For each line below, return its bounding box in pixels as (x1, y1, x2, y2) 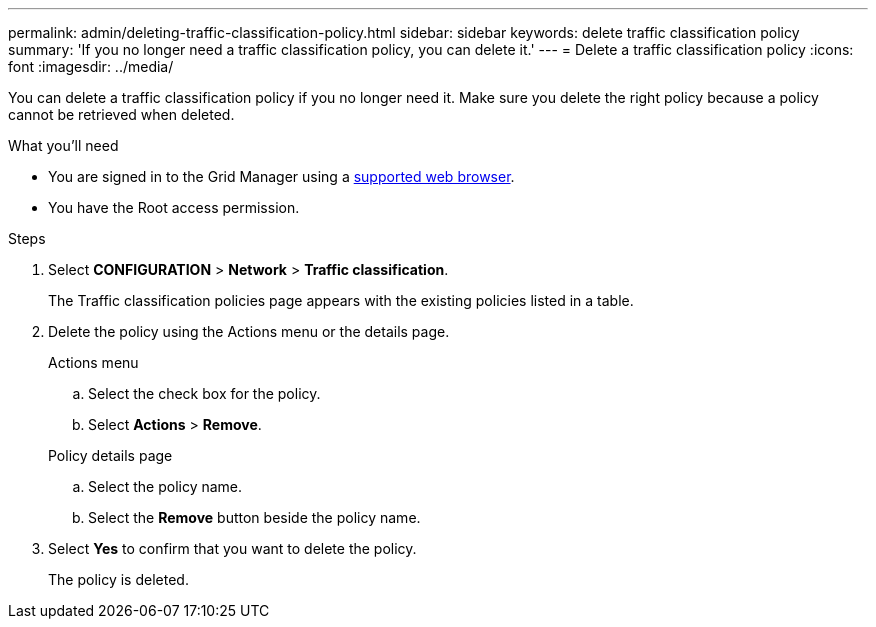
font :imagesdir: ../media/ (8, 58, 174, 75)
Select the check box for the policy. (88, 385, 321, 402)
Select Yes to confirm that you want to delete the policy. (48, 540, 417, 557)
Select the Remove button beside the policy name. (88, 509, 421, 526)
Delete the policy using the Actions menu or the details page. (48, 323, 450, 340)
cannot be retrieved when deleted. (8, 106, 235, 123)
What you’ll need (8, 137, 119, 154)
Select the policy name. (88, 478, 243, 495)
